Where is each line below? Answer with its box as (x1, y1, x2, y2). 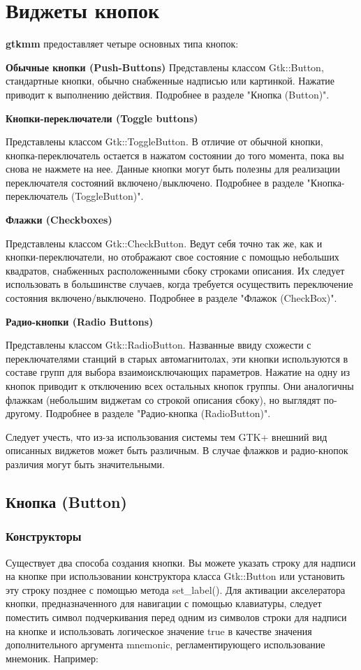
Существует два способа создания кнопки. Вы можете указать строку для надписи (6, 555, 356, 569)
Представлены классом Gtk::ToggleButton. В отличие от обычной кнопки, (6, 134, 323, 149)
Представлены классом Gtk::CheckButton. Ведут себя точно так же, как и (6, 235, 323, 250)
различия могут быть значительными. (6, 456, 165, 471)
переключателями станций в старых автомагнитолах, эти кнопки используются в (6, 351, 348, 365)
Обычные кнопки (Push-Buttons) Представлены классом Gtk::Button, (6, 59, 324, 74)
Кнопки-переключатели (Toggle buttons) (6, 110, 198, 125)
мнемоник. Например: (6, 650, 98, 665)
